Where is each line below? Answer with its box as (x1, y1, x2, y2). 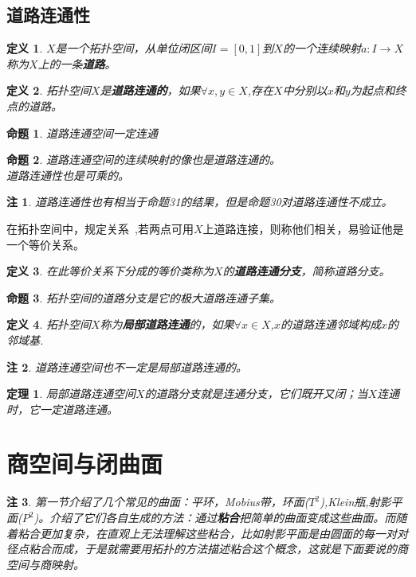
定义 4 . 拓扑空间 (6, 316, 91, 333)
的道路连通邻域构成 (280, 316, 381, 333)
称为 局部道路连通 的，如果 (100, 316, 234, 333)
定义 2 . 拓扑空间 (6, 82, 91, 99)
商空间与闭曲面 (6, 447, 163, 480)
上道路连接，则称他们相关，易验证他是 (202, 220, 404, 236)
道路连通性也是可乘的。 (6, 166, 129, 183)
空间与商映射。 (6, 556, 84, 572)
